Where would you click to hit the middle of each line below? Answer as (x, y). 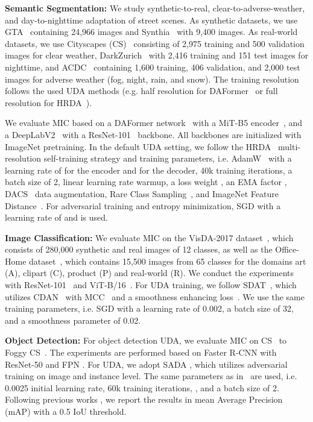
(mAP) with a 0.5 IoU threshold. (66, 411)
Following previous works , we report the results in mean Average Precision (144, 399)
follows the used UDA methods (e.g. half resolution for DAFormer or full (141, 91)
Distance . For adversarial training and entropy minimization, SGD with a (143, 205)
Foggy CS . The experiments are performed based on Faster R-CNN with (141, 352)
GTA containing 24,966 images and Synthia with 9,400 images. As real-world (151, 32)
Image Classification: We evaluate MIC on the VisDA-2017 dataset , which (149, 237)
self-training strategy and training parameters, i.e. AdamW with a (168, 158)
